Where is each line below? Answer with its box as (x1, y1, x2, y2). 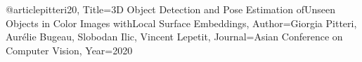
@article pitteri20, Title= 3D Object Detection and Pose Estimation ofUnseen (6, 2, 335, 16)
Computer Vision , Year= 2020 (6, 42, 133, 57)
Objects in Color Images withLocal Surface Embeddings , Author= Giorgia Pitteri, (6, 15, 357, 30)
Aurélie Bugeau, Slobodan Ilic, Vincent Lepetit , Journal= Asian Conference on (6, 29, 343, 44)
